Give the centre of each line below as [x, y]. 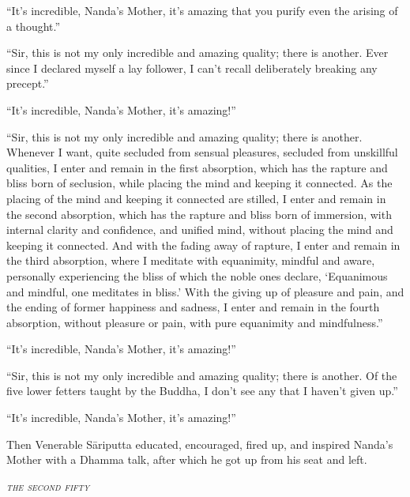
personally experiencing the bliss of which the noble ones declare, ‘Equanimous [197, 275]
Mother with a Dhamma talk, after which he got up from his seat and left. [187, 459]
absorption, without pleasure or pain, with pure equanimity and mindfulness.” [195, 322]
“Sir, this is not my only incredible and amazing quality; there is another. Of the [202, 375]
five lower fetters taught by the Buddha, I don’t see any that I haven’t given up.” [202, 391]
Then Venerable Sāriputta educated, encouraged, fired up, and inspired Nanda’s [200, 444]
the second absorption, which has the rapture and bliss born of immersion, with [199, 214]
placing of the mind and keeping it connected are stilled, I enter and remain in [196, 198]
